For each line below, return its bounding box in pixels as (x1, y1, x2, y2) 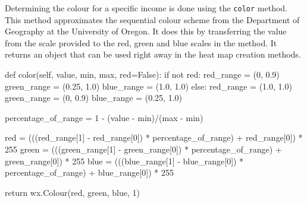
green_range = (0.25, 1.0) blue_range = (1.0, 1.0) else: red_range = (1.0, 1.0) (5, 80, 292, 92)
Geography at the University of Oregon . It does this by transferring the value (5, 25, 287, 37)
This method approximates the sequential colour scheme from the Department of (5, 13, 300, 26)
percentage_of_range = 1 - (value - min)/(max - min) (5, 111, 203, 123)
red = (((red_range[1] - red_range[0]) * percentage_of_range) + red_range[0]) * (5, 131, 303, 144)
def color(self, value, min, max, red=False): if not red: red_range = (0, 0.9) (5, 68, 280, 81)
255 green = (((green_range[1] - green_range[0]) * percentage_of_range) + (5, 143, 282, 155)
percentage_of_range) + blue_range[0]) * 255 (5, 166, 174, 179)
